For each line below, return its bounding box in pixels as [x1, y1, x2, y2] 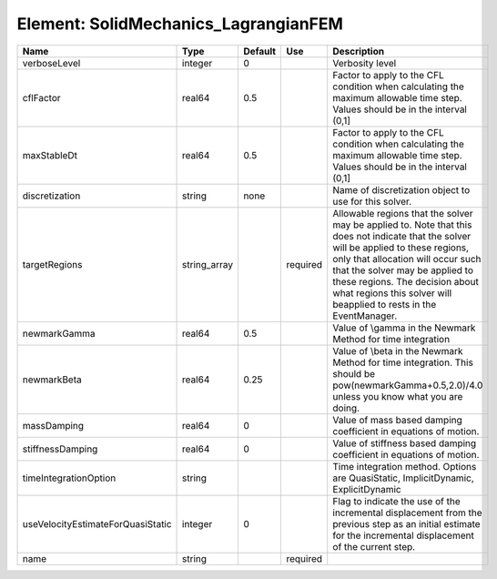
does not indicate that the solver [332, 229, 472, 242]
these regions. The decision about [332, 275, 480, 288]
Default [242, 45, 277, 57]
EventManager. [332, 310, 398, 322]
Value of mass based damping [332, 413, 463, 426]
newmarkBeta [22, 373, 82, 386]
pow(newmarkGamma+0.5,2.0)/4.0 [332, 379, 483, 391]
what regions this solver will [332, 287, 452, 300]
